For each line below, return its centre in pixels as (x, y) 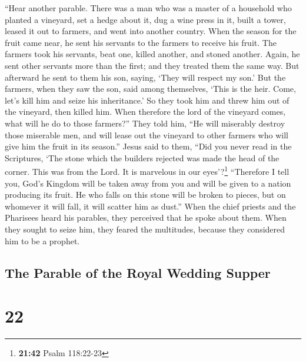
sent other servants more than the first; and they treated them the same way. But (152, 65)
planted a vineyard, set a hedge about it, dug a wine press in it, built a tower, (145, 19)
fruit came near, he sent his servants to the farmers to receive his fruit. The (141, 42)
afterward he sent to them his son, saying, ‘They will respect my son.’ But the (145, 77)
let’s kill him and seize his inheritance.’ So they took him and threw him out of (147, 100)
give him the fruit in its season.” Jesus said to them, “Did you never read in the (148, 146)
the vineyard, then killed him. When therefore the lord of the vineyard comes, (145, 112)
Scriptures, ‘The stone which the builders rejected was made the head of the (142, 157)
